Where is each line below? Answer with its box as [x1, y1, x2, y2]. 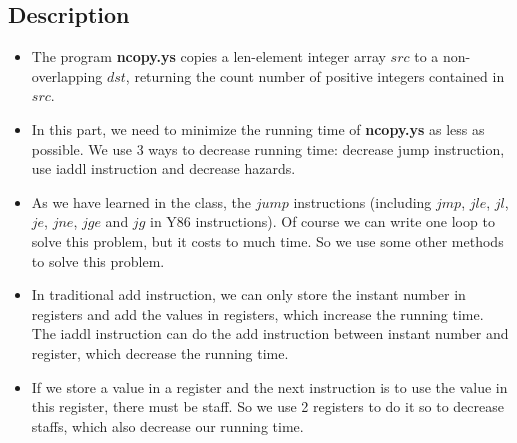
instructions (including [293, 191, 432, 212]
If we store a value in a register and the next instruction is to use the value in [31, 376, 508, 397]
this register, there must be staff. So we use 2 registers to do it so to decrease [31, 396, 504, 417]
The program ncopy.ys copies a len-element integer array [31, 46, 386, 67]
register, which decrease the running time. [31, 342, 289, 363]
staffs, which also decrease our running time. [31, 415, 304, 436]
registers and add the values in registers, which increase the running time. [31, 303, 484, 324]
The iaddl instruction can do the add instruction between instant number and [31, 323, 509, 344]
